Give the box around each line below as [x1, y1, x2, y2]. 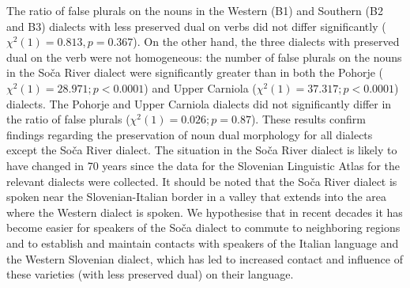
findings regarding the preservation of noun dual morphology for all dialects [6, 126, 373, 142]
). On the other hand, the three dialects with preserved [133, 33, 400, 50]
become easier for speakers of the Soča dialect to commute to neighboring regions [6, 219, 401, 236]
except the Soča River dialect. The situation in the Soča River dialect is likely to [6, 142, 397, 158]
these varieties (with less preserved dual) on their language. [6, 266, 294, 282]
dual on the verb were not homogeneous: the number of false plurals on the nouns [6, 48, 402, 65]
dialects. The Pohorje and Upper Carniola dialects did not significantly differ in [6, 95, 392, 112]
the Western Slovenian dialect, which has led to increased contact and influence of [6, 250, 403, 267]
